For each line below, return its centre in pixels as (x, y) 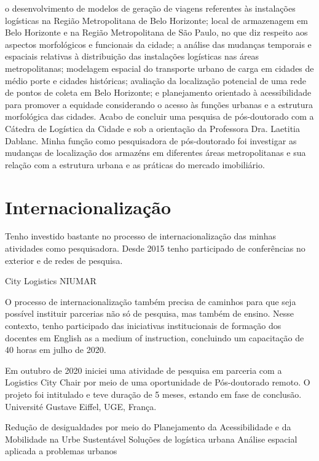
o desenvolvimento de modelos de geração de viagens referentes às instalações (150, 8)
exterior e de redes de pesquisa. (64, 260)
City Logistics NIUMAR (51, 281)
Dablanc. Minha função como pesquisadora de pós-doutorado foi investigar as (151, 140)
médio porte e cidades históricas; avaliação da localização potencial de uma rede (156, 80)
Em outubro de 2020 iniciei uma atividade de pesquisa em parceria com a (144, 370)
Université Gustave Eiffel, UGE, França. (81, 406)
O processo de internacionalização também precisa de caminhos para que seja (151, 301)
